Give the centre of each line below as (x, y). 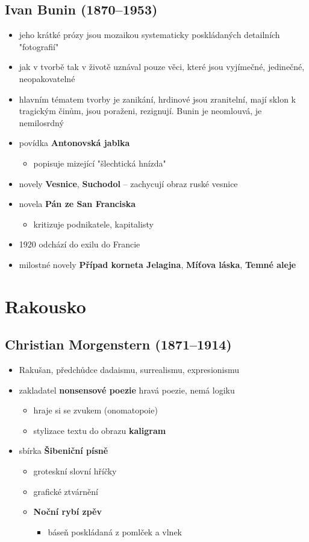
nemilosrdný (41, 122)
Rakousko (45, 306)
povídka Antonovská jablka (74, 143)
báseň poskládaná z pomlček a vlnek (115, 531)
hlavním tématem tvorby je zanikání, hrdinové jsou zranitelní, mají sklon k (157, 99)
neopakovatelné (47, 78)
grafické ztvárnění (66, 491)
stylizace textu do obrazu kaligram (100, 430)
